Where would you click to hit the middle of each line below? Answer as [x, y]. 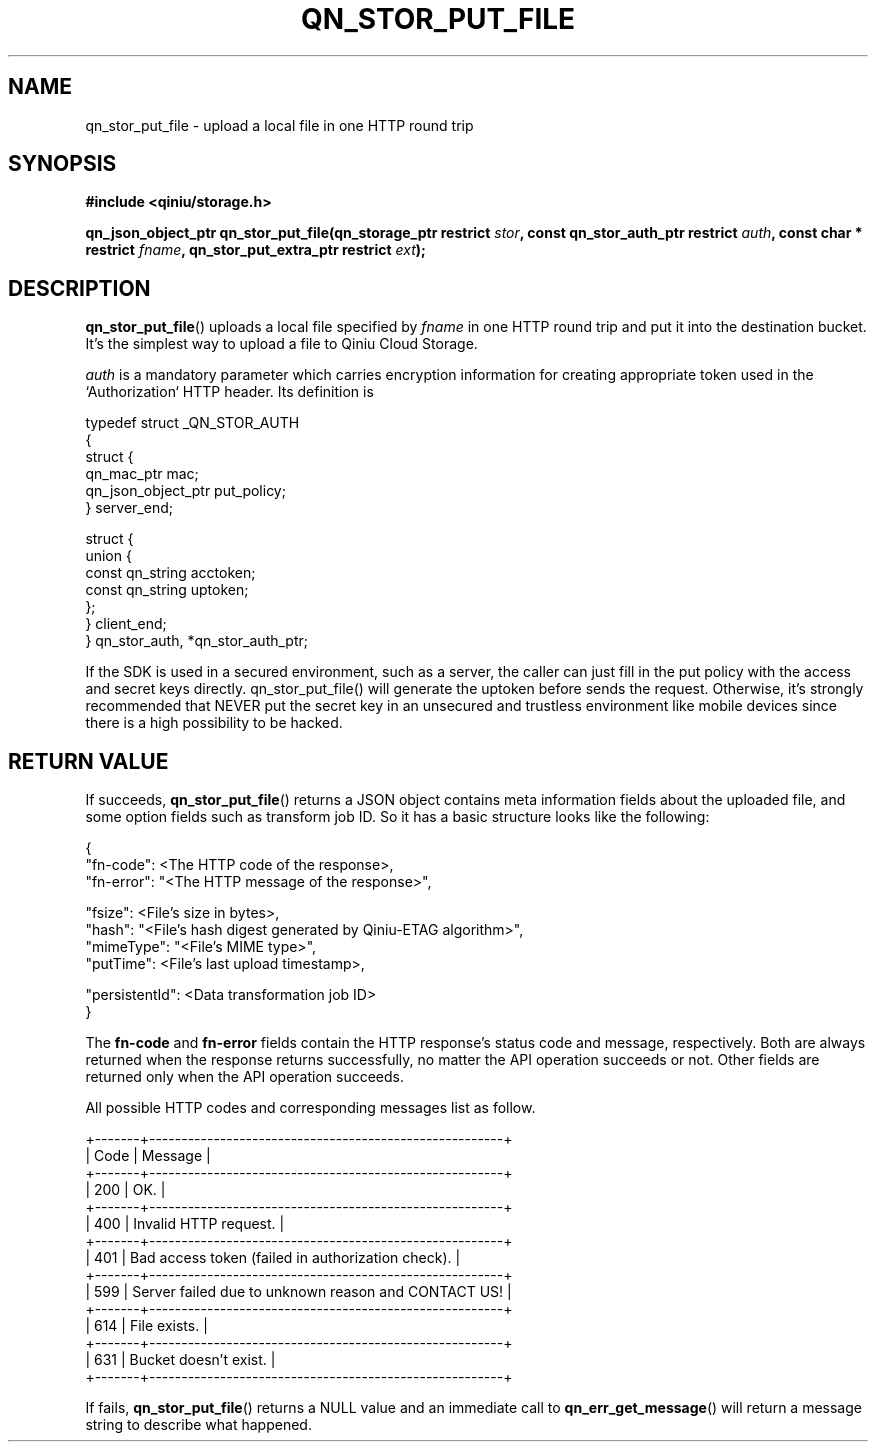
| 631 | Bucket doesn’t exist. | [180, 1360]
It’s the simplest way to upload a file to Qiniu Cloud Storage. [281, 344]
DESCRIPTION [79, 288]
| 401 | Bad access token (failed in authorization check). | [273, 1258]
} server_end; [129, 508]
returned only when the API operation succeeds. [244, 1077]
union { [108, 556]
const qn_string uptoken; [167, 590]
